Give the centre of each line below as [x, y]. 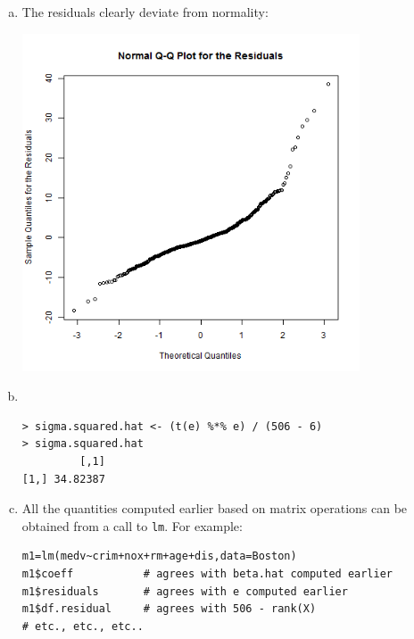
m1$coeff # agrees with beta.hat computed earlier [207, 573]
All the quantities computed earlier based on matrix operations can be [215, 508]
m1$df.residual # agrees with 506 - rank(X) [169, 609]
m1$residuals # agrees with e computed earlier [185, 591]
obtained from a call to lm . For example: [132, 525]
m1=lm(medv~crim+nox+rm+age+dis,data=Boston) [159, 556]
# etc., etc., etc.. [83, 626]
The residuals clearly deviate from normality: [145, 12]
